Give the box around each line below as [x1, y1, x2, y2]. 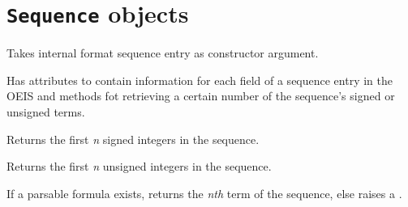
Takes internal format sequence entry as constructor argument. [6, 44, 319, 61]
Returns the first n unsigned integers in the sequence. [6, 158, 272, 175]
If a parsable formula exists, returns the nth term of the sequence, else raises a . [6, 184, 402, 201]
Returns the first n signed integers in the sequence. [6, 130, 260, 147]
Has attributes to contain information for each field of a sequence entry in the [6, 71, 393, 88]
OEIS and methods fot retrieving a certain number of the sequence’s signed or [6, 87, 395, 104]
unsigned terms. [6, 103, 85, 120]
